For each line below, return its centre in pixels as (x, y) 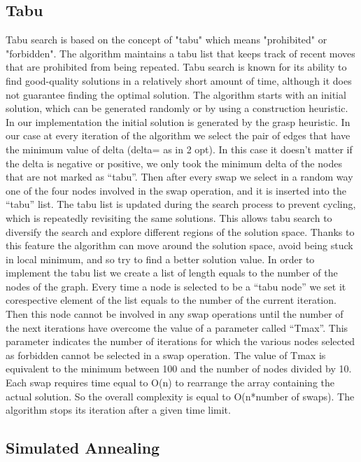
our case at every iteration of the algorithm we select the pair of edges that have (178, 135)
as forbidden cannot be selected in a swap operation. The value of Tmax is (166, 355)
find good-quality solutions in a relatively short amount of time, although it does (179, 80)
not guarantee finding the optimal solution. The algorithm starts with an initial (176, 94)
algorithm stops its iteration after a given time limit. (118, 410)
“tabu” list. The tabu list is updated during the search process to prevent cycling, (181, 204)
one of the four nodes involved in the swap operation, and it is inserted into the (176, 190)
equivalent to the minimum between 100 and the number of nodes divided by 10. (179, 369)
